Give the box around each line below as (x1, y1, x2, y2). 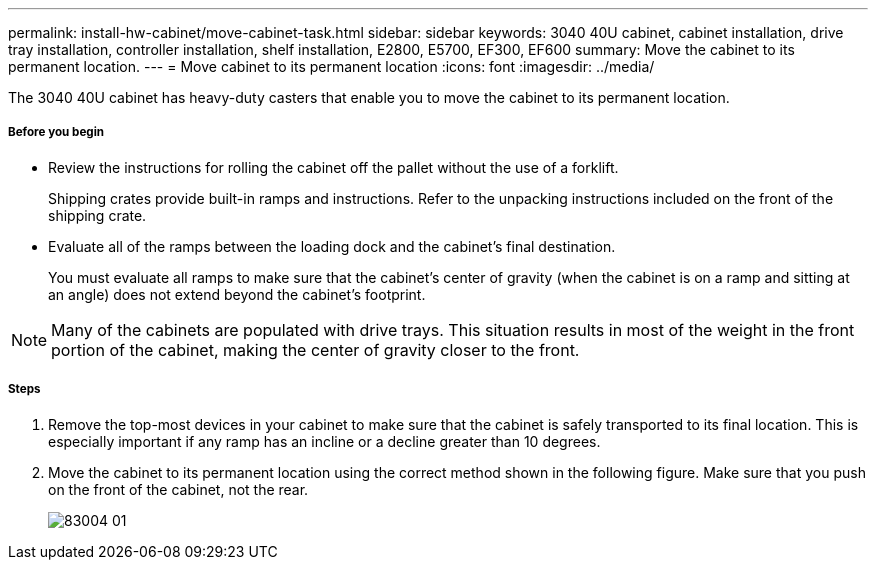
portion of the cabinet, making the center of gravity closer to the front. (51, 339, 580, 360)
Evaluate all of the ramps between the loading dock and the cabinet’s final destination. (48, 237, 616, 255)
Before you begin (8, 125, 105, 140)
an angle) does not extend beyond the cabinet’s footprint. (48, 285, 426, 303)
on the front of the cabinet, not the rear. (48, 480, 309, 498)
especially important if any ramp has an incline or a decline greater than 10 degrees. (48, 432, 601, 450)
